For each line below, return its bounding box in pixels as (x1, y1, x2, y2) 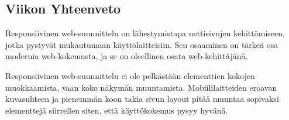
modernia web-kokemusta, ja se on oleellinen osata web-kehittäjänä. (5, 50, 248, 62)
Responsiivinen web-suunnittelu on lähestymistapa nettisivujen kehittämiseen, (5, 27, 285, 39)
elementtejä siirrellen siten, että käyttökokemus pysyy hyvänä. (5, 104, 228, 116)
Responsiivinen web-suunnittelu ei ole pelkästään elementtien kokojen (5, 69, 255, 81)
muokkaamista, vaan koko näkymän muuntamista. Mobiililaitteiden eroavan (5, 81, 277, 93)
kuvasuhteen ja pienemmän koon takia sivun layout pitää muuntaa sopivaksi (5, 92, 279, 105)
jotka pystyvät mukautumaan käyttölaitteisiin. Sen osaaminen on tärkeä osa (5, 38, 278, 50)
